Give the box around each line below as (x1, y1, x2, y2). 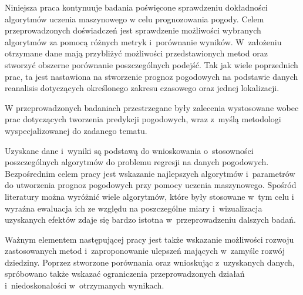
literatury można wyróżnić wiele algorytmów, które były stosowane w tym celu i (5, 190, 294, 202)
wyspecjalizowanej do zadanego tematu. (5, 124, 147, 136)
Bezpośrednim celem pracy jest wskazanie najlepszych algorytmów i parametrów (5, 167, 295, 179)
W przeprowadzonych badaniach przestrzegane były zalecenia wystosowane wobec (5, 101, 299, 113)
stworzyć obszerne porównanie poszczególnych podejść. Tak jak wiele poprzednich (5, 58, 298, 71)
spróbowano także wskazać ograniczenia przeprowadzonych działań (5, 267, 245, 280)
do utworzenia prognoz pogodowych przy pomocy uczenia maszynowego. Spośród (5, 179, 297, 191)
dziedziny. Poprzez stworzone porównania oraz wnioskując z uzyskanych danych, (5, 256, 295, 268)
